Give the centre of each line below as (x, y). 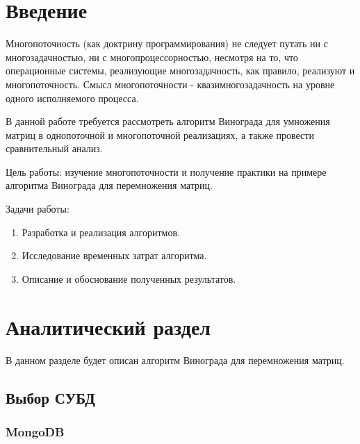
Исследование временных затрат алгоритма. (114, 255)
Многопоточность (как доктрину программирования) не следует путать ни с (167, 43)
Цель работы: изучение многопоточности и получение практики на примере (166, 171)
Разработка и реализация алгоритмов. (101, 232)
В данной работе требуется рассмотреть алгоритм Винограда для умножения (168, 121)
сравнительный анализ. (54, 148)
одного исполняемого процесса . (72, 98)
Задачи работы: (38, 209)
